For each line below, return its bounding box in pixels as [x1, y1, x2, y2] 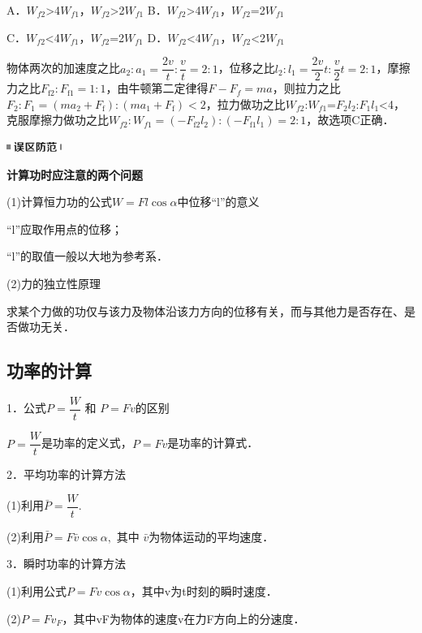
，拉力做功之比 [205, 95, 286, 112]
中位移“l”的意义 [177, 193, 260, 210]
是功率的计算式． [167, 434, 259, 451]
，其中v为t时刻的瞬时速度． [130, 582, 278, 599]
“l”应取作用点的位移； [6, 220, 123, 237]
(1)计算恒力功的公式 [6, 193, 112, 210]
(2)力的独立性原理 [6, 275, 101, 291]
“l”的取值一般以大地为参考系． [6, 248, 169, 265]
